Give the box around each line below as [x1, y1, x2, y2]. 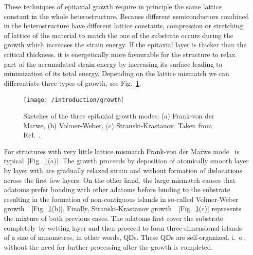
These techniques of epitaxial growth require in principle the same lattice [4, 1, 222, 11]
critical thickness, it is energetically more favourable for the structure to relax [4, 49, 235, 59]
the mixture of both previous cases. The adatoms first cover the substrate [4, 213, 223, 223]
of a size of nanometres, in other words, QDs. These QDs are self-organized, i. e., [4, 232, 246, 242]
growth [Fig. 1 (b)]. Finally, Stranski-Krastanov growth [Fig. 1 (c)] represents [4, 203, 241, 214]
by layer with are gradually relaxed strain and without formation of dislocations [4, 165, 242, 175]
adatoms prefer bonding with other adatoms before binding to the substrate [4, 184, 230, 195]
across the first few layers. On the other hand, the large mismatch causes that [4, 175, 236, 185]
